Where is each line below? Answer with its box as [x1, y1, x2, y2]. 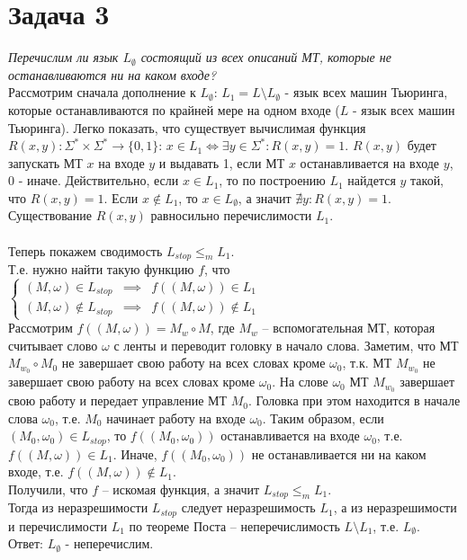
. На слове [272, 372, 328, 391]
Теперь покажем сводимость [8, 241, 163, 260]
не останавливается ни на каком [251, 444, 427, 463]
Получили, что [8, 479, 88, 498]
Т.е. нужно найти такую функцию [8, 260, 194, 279]
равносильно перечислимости [150, 206, 312, 225]
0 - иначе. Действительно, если [8, 171, 179, 190]
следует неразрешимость [181, 498, 316, 517]
